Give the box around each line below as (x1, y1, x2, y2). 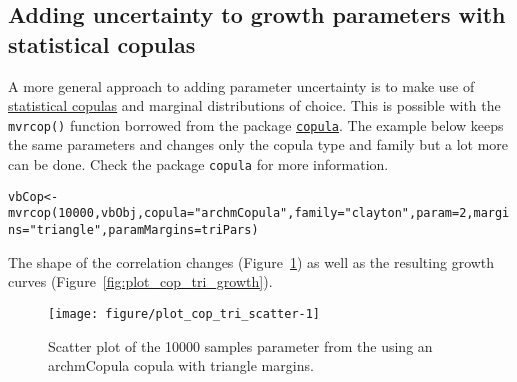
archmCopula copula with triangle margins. (48, 355, 314, 376)
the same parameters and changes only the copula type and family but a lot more (8, 134, 509, 155)
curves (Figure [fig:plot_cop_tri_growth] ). (8, 271, 273, 292)
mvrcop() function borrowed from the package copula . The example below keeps (8, 114, 504, 135)
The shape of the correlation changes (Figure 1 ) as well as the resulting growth (8, 251, 495, 272)
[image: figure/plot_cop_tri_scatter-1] (48, 306, 321, 321)
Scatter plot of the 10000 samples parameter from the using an (48, 335, 433, 356)
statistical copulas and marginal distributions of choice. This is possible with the (8, 95, 501, 116)
